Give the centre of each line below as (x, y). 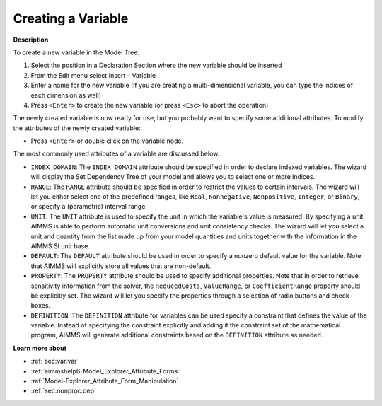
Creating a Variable (71, 18)
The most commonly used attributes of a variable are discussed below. (116, 154)
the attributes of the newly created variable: (77, 128)
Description (31, 40)
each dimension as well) (66, 95)
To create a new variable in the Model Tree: (76, 52)
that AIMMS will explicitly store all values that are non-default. (121, 266)
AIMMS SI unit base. (60, 246)
